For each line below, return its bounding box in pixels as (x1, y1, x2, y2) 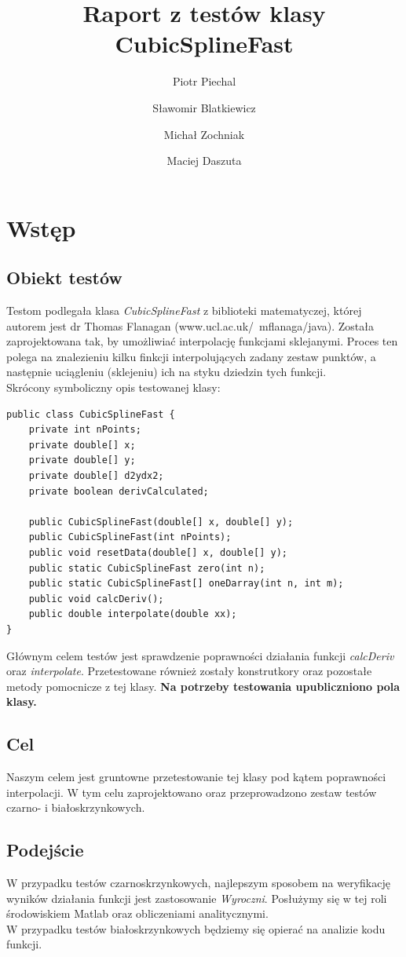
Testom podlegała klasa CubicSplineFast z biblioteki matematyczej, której (6, 302, 362, 319)
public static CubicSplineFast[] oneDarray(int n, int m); (28, 578, 344, 590)
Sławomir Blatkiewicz (152, 99, 256, 115)
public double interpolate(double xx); (28, 608, 237, 620)
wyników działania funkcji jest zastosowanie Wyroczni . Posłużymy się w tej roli (6, 889, 387, 906)
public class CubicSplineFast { (6, 408, 175, 420)
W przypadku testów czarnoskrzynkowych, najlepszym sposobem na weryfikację (6, 875, 390, 891)
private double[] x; (28, 439, 136, 451)
